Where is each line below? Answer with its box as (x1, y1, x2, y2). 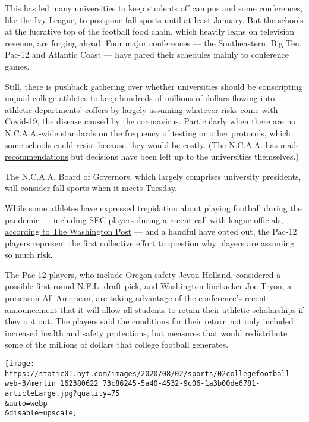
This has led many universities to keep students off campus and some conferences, (5, 2, 303, 14)
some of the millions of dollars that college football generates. (5, 338, 229, 351)
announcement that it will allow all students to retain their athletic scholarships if (5, 303, 304, 315)
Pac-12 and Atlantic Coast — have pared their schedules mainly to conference (5, 48, 289, 61)
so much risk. (5, 248, 53, 261)
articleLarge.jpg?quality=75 (5, 389, 120, 398)
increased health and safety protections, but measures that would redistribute (5, 326, 288, 339)
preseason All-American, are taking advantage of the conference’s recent (5, 292, 267, 304)
